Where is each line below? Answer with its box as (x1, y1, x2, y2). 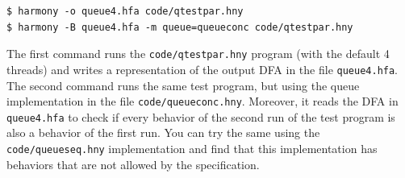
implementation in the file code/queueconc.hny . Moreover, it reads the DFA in (6, 93, 399, 110)
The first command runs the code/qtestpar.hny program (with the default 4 (6, 45, 390, 62)
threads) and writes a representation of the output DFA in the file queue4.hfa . (6, 60, 399, 77)
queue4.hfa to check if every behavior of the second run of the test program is (6, 108, 395, 125)
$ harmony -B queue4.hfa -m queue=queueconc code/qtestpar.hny (6, 21, 353, 33)
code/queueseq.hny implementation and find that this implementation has (6, 140, 378, 156)
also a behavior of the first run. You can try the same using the (6, 124, 320, 141)
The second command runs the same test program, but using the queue (6, 77, 360, 93)
